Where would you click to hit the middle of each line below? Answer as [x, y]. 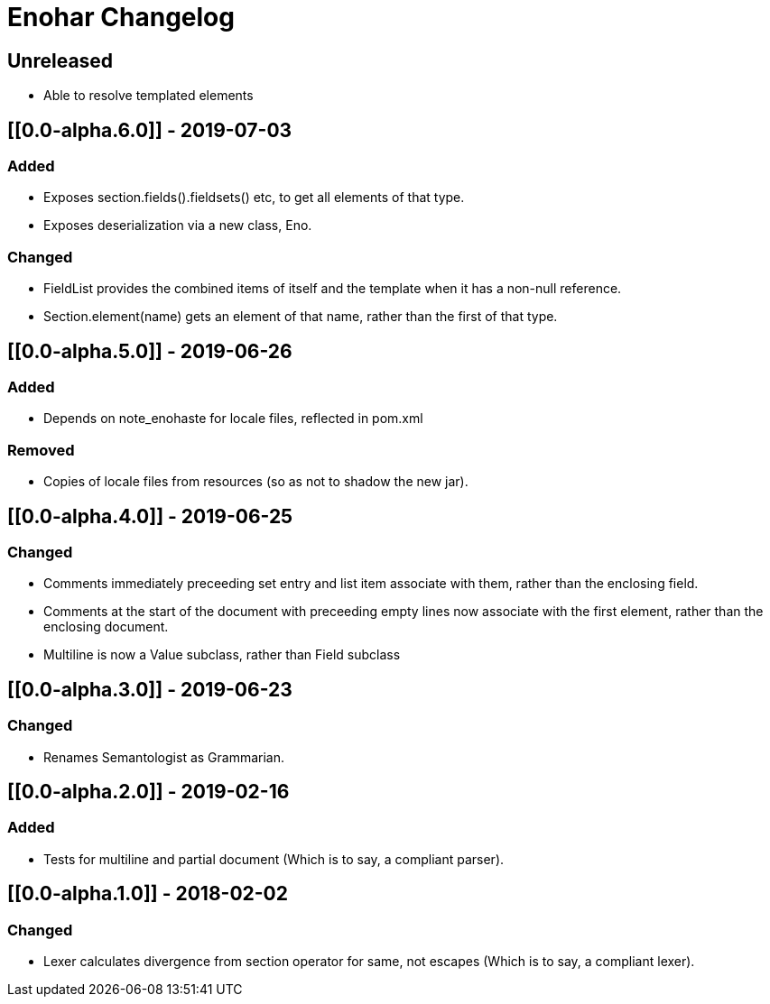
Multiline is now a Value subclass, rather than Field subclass [222, 655]
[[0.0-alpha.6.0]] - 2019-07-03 [150, 130]
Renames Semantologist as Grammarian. [164, 757]
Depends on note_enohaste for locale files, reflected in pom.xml [233, 419]
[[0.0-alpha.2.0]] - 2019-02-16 [148, 791]
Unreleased [60, 60]
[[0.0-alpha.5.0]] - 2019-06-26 [150, 351]
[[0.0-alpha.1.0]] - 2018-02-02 [148, 894]
